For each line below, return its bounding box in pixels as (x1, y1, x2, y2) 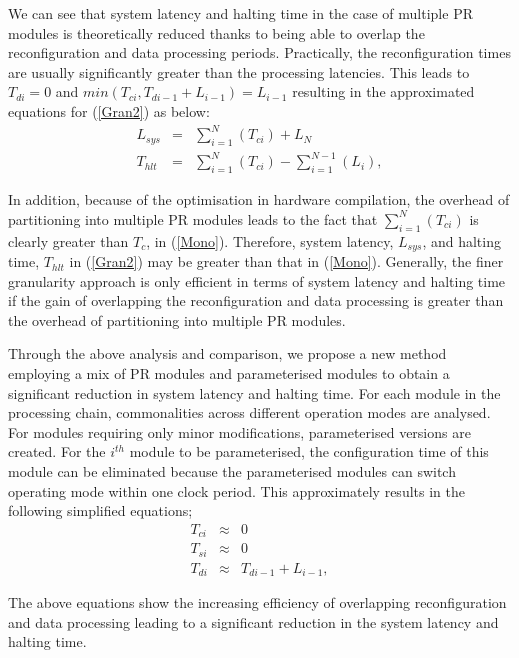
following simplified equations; (8, 500, 193, 521)
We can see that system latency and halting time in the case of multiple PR (8, 3, 473, 23)
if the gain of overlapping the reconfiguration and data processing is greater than (8, 290, 504, 311)
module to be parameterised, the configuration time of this (129, 441, 489, 462)
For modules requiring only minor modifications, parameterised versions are (8, 421, 471, 442)
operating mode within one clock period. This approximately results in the (8, 480, 465, 501)
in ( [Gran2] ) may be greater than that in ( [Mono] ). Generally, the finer (69, 251, 504, 272)
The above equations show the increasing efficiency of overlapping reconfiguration (8, 592, 507, 613)
